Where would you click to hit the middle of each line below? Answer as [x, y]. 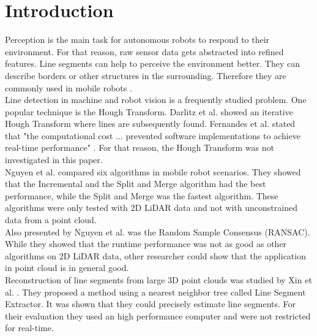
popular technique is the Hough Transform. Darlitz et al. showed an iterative [149, 111]
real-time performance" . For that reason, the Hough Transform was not [140, 147]
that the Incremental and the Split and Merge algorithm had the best [136, 184]
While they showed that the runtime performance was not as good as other [146, 244]
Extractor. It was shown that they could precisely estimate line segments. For [151, 304]
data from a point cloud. [51, 220]
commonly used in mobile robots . [69, 87]
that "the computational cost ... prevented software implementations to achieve [153, 135]
